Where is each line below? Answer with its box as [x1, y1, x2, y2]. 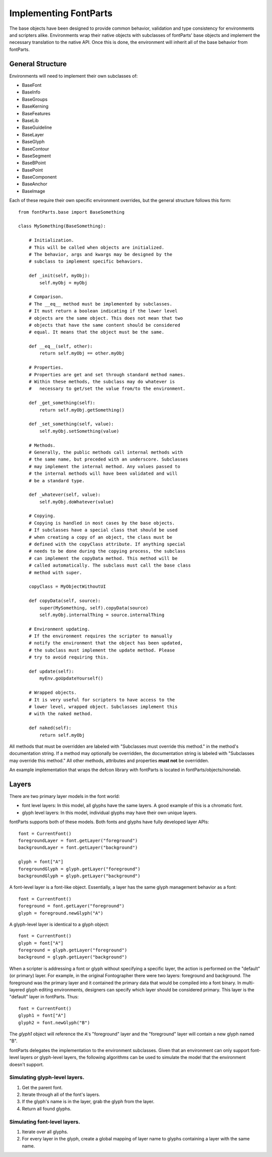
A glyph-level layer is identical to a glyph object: [9, 921, 109, 927]
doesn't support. [9, 1061, 44, 1068]
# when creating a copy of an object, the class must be [28, 534, 172, 540]
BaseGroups [22, 96, 48, 102]
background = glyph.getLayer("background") [18, 954, 127, 960]
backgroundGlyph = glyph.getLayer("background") [18, 873, 141, 879]
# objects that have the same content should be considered [28, 322, 181, 328]
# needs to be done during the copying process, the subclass [28, 548, 186, 554]
